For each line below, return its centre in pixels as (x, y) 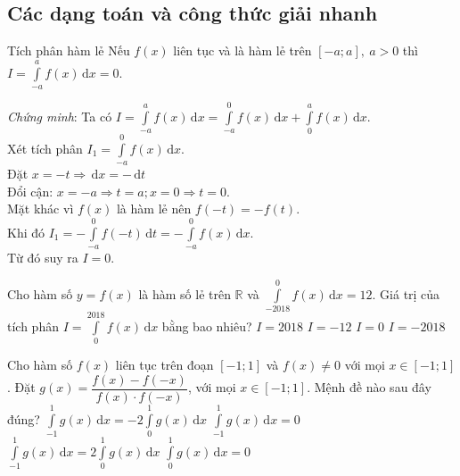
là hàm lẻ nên (154, 209)
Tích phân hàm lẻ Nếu (69, 50)
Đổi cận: (30, 191)
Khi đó (26, 232)
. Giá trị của (406, 293)
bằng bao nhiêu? (207, 326)
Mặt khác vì (41, 209)
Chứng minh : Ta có (60, 116)
